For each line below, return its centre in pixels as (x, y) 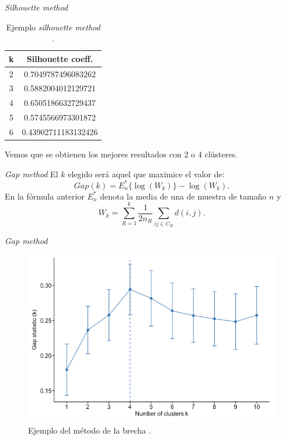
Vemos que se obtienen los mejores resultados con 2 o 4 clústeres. (121, 154)
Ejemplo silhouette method (53, 27)
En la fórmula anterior (45, 196)
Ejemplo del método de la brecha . (90, 430)
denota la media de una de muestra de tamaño (183, 196)
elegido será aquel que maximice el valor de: (146, 173)
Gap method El (32, 173)
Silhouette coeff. (60, 58)
